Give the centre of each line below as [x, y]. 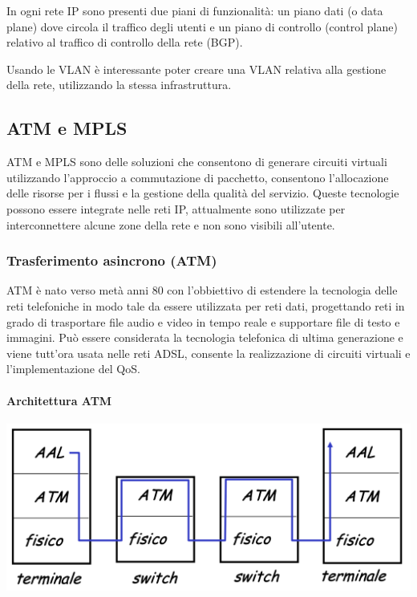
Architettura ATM [59, 400]
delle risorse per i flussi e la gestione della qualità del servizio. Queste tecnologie [203, 193]
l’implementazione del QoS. [73, 369]
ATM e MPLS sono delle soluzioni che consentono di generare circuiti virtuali [197, 162]
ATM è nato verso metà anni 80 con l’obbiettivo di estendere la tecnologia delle [202, 290]
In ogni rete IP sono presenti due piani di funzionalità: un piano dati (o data [195, 10]
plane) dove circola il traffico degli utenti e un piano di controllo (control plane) [202, 26]
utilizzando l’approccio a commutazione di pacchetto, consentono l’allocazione [198, 177]
